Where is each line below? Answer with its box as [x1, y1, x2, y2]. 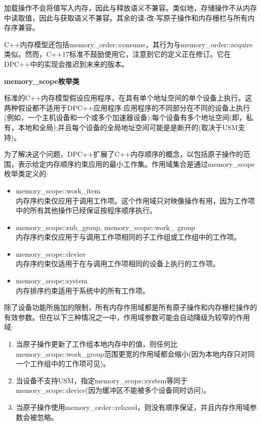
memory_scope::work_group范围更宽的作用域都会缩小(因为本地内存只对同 [16, 348, 255, 359]
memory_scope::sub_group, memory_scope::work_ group [16, 222, 195, 232]
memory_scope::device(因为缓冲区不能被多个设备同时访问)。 [16, 385, 211, 395]
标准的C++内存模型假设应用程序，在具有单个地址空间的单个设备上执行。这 [4, 92, 252, 103]
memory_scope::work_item [16, 185, 100, 195]
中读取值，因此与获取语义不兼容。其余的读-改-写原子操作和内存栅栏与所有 [4, 12, 248, 23]
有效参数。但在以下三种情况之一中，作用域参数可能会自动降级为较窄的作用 [4, 311, 250, 322]
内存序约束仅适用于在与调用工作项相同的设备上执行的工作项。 [16, 258, 220, 269]
